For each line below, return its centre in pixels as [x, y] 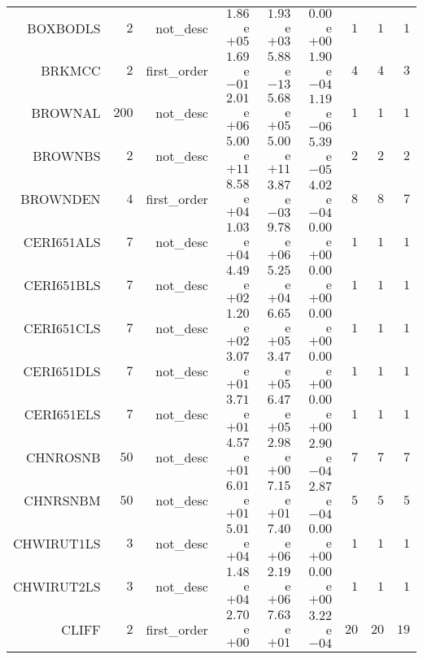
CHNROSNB [63, 457]
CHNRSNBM [62, 500]
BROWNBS [67, 156]
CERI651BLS [62, 285]
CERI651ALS [62, 242]
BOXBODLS [64, 28]
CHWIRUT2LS [57, 586]
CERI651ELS [62, 414]
